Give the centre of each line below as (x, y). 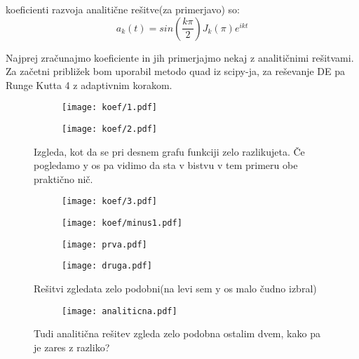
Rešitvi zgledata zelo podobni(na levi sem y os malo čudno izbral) (175, 289)
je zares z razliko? (72, 347)
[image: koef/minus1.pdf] (122, 223)
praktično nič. (63, 178)
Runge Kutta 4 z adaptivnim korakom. (89, 84)
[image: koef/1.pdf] (110, 108)
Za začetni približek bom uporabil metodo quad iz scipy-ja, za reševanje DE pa (176, 71)
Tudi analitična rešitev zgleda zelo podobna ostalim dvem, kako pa (177, 333)
